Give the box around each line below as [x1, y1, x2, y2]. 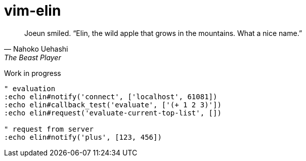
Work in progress [4, 68, 61, 77]
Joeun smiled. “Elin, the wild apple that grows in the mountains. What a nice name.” [24, 28, 302, 37]
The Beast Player [4, 53, 61, 62]
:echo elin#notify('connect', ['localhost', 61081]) [4, 92, 217, 101]
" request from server [4, 125, 94, 133]
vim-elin [4, 2, 61, 19]
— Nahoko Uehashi [4, 44, 68, 53]
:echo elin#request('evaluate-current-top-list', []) [4, 108, 222, 117]
